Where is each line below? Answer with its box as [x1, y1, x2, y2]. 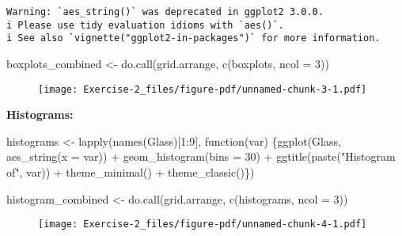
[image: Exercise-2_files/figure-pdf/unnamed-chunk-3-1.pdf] [38, 83, 367, 95]
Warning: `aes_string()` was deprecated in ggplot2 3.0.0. [6, 6, 324, 17]
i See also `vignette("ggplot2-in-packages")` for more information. [6, 32, 381, 44]
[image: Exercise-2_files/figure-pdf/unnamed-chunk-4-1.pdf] [38, 219, 367, 230]
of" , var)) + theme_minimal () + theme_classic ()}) [6, 164, 255, 180]
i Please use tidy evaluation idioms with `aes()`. [6, 19, 284, 31]
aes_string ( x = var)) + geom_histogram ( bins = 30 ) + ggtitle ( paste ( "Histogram [6, 148, 396, 165]
